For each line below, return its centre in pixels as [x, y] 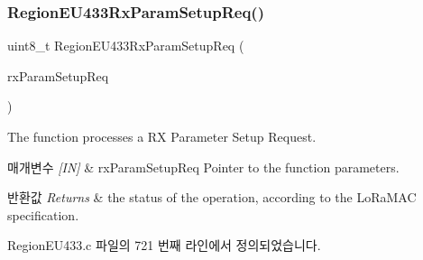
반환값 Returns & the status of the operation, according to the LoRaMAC [212, 197]
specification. [43, 214]
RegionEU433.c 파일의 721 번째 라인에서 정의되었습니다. [164, 245]
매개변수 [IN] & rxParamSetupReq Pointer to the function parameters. [203, 167]
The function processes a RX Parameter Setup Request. [162, 136]
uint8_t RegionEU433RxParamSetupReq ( [126, 46]
